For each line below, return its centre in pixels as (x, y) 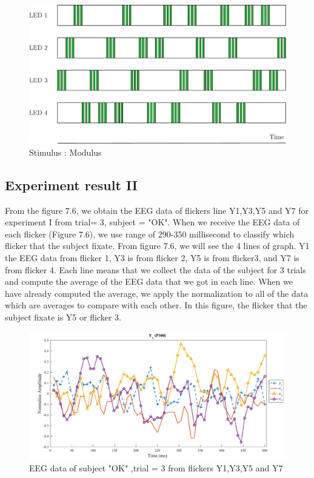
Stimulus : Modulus (65, 152)
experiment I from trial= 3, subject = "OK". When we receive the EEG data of (152, 222)
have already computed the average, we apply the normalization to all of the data (157, 293)
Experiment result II (71, 184)
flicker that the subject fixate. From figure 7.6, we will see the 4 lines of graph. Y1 (157, 246)
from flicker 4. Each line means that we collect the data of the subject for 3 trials (155, 269)
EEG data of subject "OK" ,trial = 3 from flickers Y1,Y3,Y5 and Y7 (156, 468)
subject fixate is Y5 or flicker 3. (63, 317)
